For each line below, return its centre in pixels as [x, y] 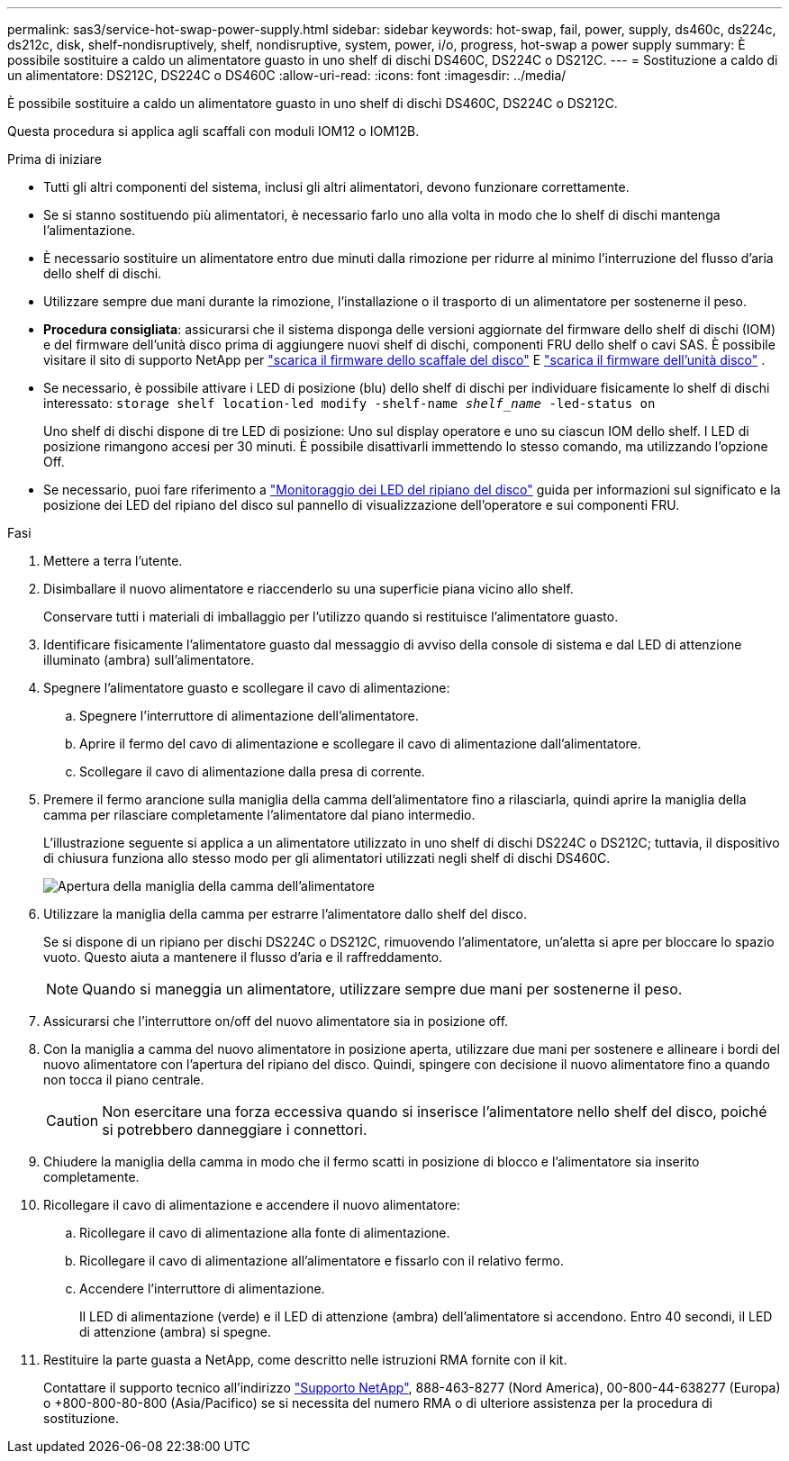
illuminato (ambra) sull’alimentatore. [149, 660]
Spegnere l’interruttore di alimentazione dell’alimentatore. [249, 716]
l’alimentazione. [90, 230]
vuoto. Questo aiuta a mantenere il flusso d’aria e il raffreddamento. [243, 957]
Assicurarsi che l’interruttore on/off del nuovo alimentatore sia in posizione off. [276, 1021]
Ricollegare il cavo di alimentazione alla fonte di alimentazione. [265, 1233]
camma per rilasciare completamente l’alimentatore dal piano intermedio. [259, 815]
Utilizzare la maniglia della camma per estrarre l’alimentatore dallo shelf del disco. [286, 914]
